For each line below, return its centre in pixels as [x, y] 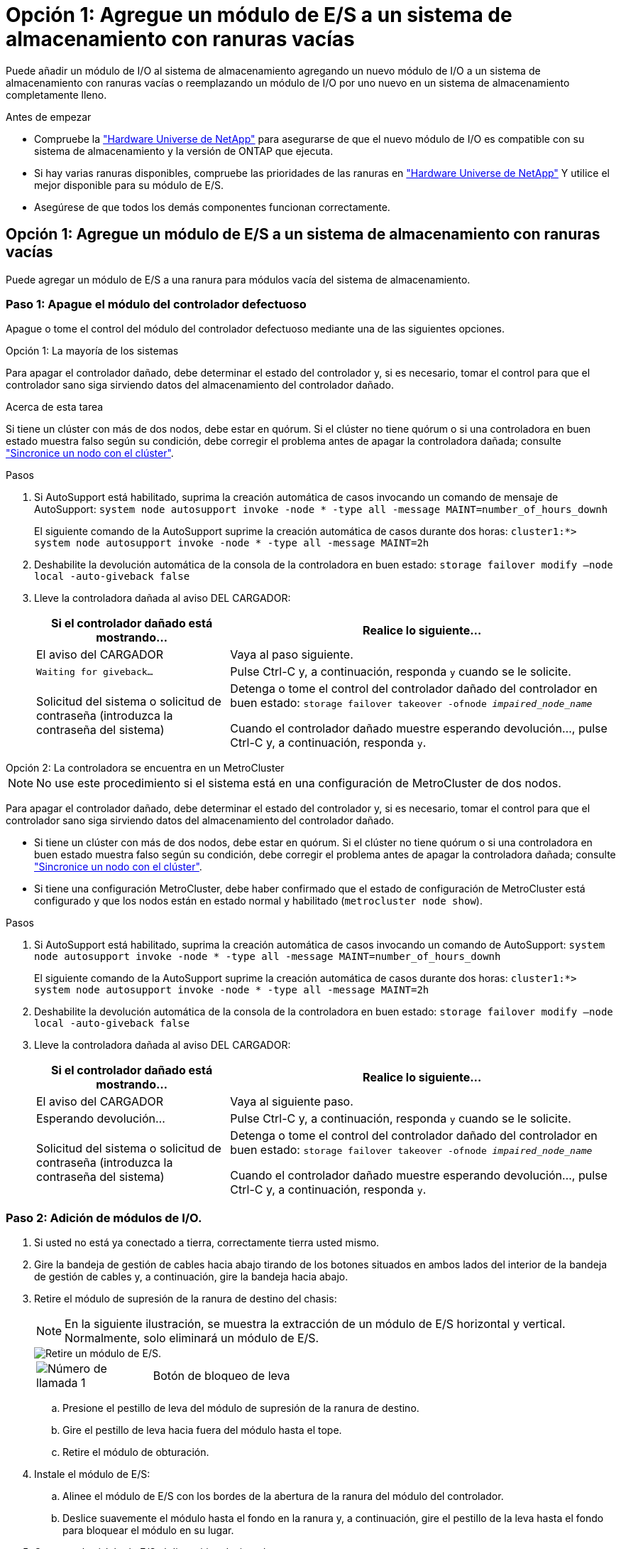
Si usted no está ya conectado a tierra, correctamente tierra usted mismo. [207, 1243]
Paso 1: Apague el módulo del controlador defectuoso [156, 304]
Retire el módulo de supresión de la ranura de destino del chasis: [186, 1299]
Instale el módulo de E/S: [92, 1474]
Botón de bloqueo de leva [221, 1376]
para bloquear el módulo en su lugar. [148, 1531]
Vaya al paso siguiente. [292, 655]
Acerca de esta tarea [55, 407]
